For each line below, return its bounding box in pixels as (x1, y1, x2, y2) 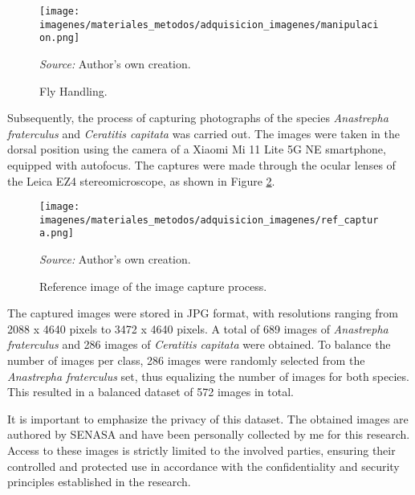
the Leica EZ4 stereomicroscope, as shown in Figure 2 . (7, 172, 275, 189)
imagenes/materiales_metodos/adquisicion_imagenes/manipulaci (39, 18, 379, 31)
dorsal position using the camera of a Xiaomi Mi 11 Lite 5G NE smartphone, (7, 141, 386, 157)
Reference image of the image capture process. (39, 277, 267, 294)
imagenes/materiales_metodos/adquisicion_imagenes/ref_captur (39, 214, 379, 226)
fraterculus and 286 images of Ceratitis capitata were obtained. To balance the (7, 336, 391, 353)
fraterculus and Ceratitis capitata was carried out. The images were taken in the (7, 125, 401, 141)
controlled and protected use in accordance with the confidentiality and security (7, 457, 400, 474)
